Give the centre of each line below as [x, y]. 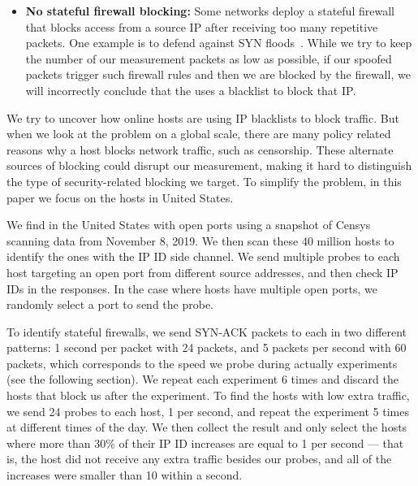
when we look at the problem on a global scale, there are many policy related [199, 134]
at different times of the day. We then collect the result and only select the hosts [207, 427]
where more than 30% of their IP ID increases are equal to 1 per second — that [205, 443]
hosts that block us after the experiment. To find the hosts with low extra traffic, [208, 395]
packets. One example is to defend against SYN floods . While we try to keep [219, 43]
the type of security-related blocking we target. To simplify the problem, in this [204, 181]
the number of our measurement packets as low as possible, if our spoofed [209, 58]
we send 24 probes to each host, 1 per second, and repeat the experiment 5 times [208, 411]
